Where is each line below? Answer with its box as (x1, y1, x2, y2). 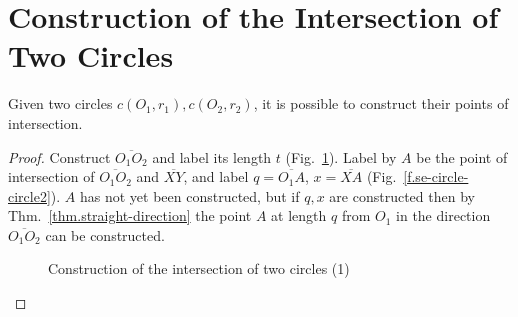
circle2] (8, 185, 51, 206)
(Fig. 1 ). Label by (285, 146, 397, 167)
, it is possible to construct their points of (253, 93, 509, 114)
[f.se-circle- (403, 166, 469, 187)
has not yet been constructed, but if (79, 185, 300, 206)
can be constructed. (45, 224, 165, 245)
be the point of (416, 146, 508, 167)
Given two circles (8, 93, 113, 114)
